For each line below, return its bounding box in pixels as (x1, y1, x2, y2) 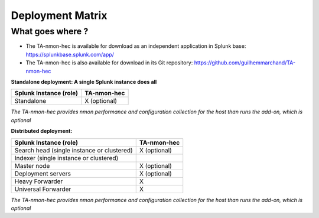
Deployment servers (14, 169, 71, 177)
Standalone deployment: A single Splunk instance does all (11, 78, 157, 85)
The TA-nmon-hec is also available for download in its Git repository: (25, 59, 193, 66)
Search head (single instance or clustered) (14, 146, 133, 154)
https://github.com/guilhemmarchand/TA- (194, 59, 295, 66)
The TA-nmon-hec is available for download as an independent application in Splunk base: (25, 43, 246, 50)
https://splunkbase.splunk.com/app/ (25, 51, 115, 58)
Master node (14, 161, 50, 170)
